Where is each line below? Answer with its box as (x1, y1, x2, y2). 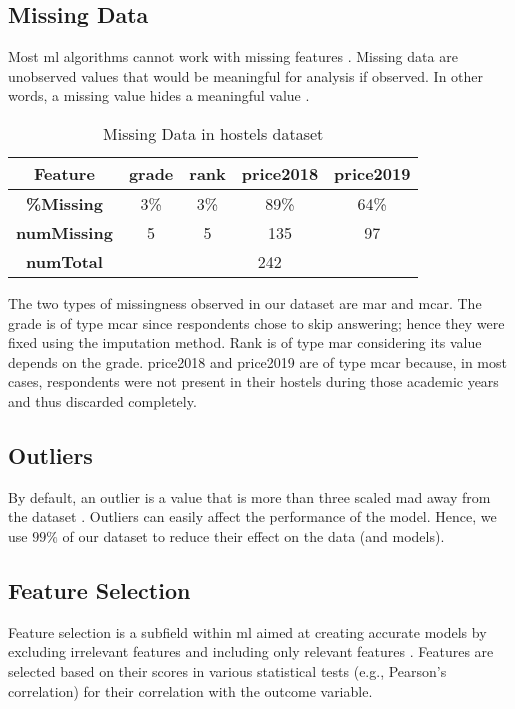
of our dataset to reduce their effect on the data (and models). (62, 525, 445, 546)
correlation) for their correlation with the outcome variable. (8, 680, 373, 701)
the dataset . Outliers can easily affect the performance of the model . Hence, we (8, 506, 497, 527)
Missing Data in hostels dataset (103, 121, 324, 145)
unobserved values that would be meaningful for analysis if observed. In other (8, 65, 484, 86)
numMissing (16, 220, 113, 244)
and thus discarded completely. (8, 390, 197, 411)
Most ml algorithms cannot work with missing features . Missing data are (8, 46, 458, 67)
